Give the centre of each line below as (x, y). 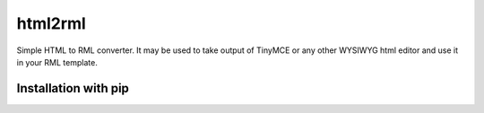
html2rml (52, 23)
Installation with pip (73, 88)
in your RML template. (57, 62)
